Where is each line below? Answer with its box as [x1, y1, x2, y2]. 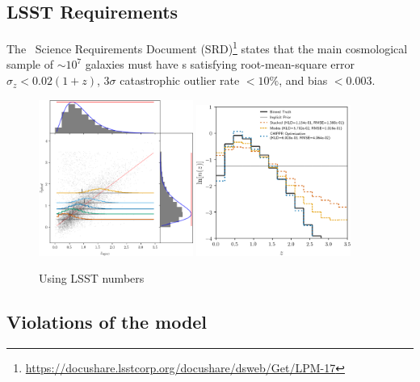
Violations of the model [6, 309, 208, 334]
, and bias [279, 72, 328, 89]
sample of [6, 56, 54, 73]
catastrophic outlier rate [120, 72, 240, 89]
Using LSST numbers [39, 270, 145, 287]
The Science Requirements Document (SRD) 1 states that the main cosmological [6, 38, 408, 57]
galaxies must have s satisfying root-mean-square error [85, 56, 355, 73]
